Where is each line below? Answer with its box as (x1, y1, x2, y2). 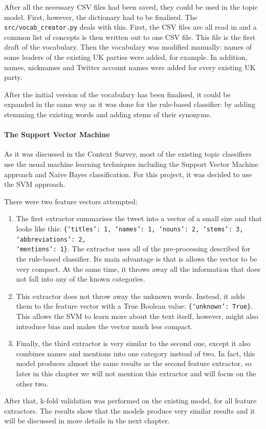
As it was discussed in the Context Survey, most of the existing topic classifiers (4, 148, 252, 159)
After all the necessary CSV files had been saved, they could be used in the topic (4, 2, 258, 12)
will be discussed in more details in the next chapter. (4, 415, 170, 426)
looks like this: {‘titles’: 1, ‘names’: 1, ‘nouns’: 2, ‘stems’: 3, (16, 223, 243, 233)
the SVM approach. (4, 179, 65, 189)
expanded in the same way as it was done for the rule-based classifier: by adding (4, 99, 256, 110)
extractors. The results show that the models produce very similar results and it (4, 405, 255, 416)
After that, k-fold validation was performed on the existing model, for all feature (4, 395, 257, 406)
